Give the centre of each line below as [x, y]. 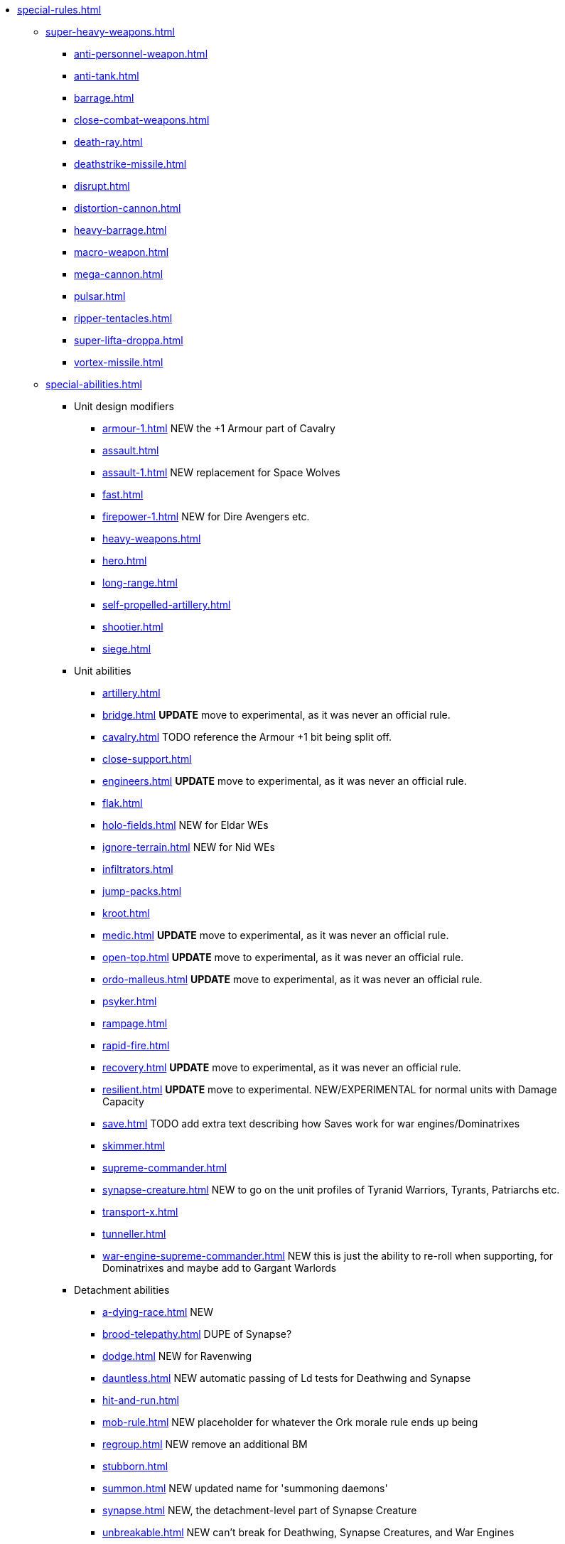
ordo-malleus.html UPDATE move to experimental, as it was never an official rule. [292, 979]
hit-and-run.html [141, 1400]
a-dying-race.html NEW [158, 1312]
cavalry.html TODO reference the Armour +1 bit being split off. [247, 737]
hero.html [125, 561]
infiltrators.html [138, 869]
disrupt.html [102, 186]
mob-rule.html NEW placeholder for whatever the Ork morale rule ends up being [290, 1422]
